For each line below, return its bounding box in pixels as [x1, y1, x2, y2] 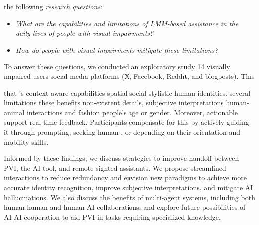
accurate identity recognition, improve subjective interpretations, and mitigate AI [4, 182, 253, 192]
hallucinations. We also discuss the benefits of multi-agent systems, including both [4, 192, 255, 202]
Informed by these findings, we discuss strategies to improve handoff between [4, 153, 239, 163]
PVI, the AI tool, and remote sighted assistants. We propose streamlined [4, 162, 226, 173]
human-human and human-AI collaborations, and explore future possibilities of [4, 202, 246, 212]
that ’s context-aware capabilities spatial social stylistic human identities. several [4, 87, 251, 98]
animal [4, 107, 25, 117]
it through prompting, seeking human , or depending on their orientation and [4, 126, 241, 137]
